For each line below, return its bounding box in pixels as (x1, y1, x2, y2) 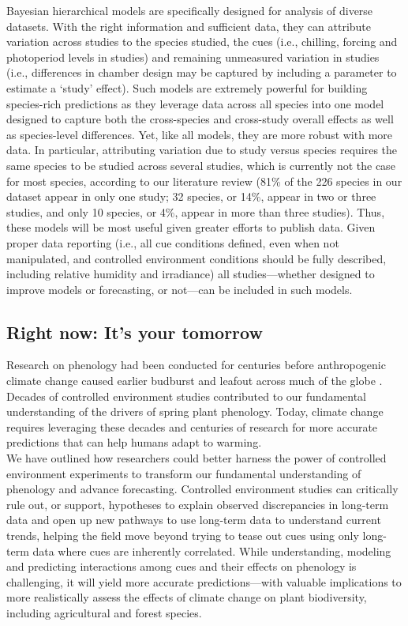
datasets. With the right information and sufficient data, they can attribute (6, 17, 371, 34)
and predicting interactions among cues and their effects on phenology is (6, 558, 357, 575)
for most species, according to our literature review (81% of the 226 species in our (6, 172, 402, 189)
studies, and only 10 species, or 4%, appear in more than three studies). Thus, (6, 203, 385, 220)
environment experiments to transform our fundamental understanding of (6, 465, 361, 481)
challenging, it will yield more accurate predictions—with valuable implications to (6, 573, 402, 590)
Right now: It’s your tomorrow (6, 319, 263, 344)
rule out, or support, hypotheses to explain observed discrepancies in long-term (6, 496, 389, 512)
